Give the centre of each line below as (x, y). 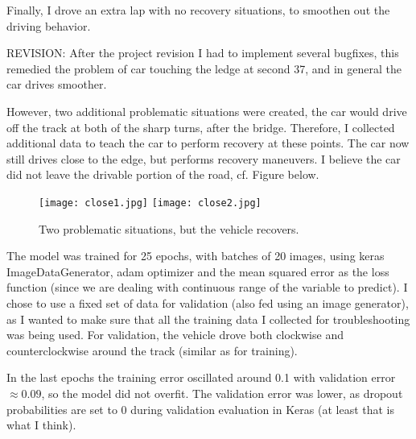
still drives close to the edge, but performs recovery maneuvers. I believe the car (204, 158)
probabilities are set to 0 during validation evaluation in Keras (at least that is (201, 409)
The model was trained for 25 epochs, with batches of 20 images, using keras (196, 256)
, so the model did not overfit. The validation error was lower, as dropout (222, 393)
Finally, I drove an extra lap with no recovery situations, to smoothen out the (198, 10)
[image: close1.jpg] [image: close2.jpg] (150, 203)
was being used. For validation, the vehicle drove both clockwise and (175, 335)
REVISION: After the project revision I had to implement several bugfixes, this (203, 53)
